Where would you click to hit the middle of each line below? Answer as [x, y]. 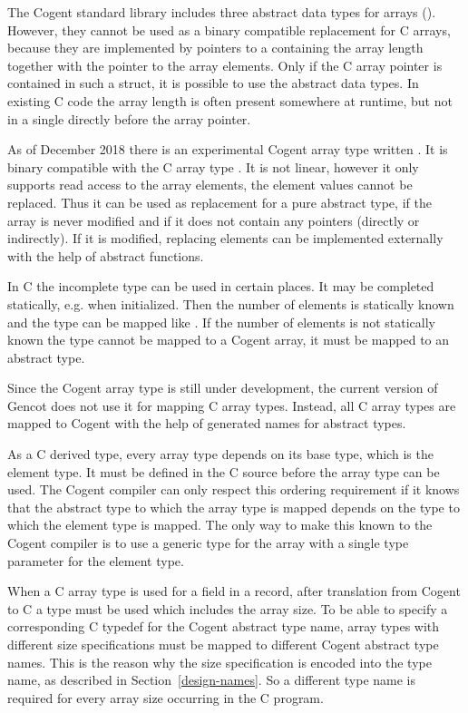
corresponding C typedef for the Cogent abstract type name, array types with [224, 626]
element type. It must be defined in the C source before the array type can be [224, 471]
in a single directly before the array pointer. [129, 118]
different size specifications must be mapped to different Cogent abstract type [223, 644]
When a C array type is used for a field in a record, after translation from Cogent [234, 591]
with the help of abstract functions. [106, 255]
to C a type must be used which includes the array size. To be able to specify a [228, 608]
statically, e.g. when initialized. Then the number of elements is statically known [231, 303]
